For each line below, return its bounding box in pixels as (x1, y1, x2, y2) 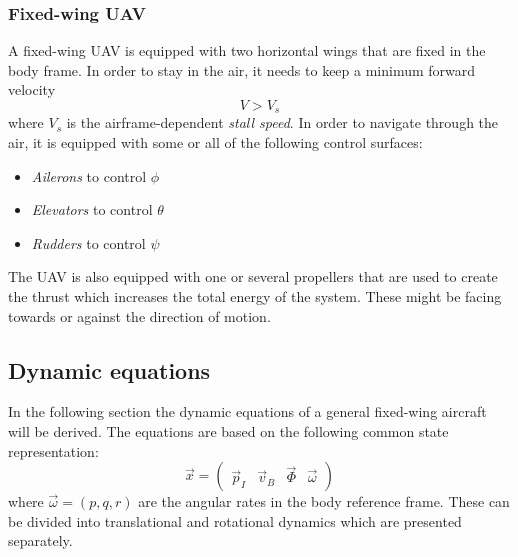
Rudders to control (31, 232, 146, 253)
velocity (8, 79, 56, 100)
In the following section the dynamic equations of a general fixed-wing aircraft (8, 401, 487, 422)
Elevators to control (31, 199, 153, 220)
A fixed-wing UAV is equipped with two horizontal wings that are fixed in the (8, 40, 486, 61)
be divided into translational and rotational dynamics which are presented (8, 510, 462, 531)
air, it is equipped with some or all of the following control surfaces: (8, 132, 423, 153)
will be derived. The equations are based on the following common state (8, 421, 449, 441)
